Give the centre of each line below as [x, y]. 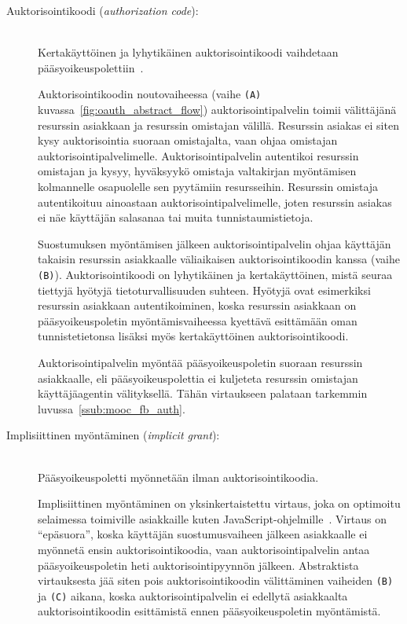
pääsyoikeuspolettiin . [91, 67]
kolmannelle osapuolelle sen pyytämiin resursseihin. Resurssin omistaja [208, 186]
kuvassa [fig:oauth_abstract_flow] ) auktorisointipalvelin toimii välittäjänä [217, 110]
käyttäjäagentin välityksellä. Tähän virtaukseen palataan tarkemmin [203, 393]
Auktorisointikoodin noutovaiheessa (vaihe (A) [150, 94]
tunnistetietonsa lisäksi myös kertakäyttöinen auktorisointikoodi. [193, 336]
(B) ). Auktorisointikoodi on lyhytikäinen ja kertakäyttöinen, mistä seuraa [215, 274]
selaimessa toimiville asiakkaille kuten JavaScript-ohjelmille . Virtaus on [213, 518]
